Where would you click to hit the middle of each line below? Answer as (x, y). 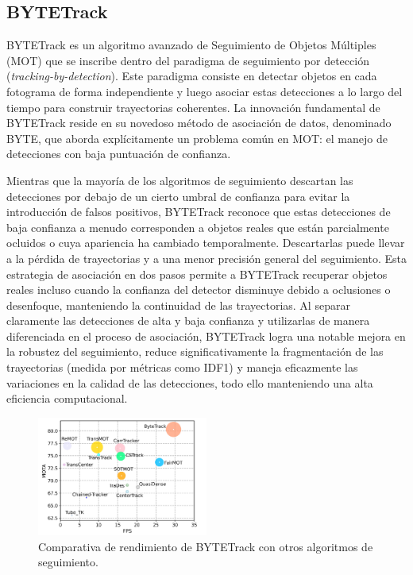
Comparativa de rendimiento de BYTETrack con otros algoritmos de (206, 546)
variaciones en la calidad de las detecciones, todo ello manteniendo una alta (190, 382)
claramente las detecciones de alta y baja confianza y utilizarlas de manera (188, 320)
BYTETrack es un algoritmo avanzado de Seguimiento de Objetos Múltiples (191, 45)
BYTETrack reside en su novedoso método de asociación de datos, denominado (199, 123)
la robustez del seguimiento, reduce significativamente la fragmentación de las (195, 351)
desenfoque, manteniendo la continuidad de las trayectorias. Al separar (178, 305)
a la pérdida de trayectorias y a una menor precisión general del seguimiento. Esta (206, 258)
